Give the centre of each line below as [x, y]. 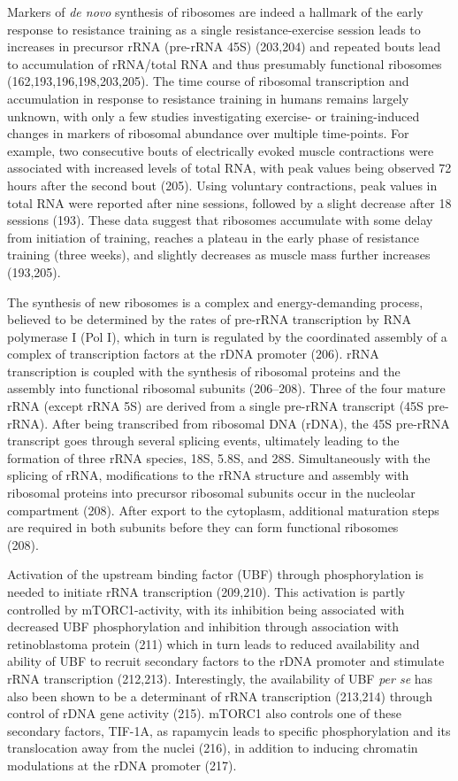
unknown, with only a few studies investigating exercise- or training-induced [214, 116]
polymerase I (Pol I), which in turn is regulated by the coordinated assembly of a [227, 336]
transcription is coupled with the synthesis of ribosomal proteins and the [204, 371]
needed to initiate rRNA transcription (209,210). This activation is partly [206, 592]
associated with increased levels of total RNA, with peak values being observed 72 [229, 168]
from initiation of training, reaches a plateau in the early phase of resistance [214, 237]
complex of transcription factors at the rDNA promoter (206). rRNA [193, 354]
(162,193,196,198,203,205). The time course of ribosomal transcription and [208, 81]
